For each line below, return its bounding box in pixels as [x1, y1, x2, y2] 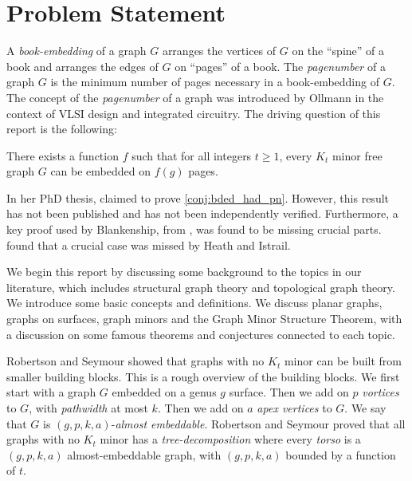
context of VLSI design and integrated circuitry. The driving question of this [6, 104, 381, 121]
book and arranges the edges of [6, 57, 159, 74]
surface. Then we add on [229, 384, 349, 400]
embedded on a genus [112, 384, 217, 400]
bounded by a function [285, 446, 396, 463]
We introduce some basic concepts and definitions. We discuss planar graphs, [6, 294, 383, 311]
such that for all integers [131, 147, 252, 164]
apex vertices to [257, 400, 332, 416]
